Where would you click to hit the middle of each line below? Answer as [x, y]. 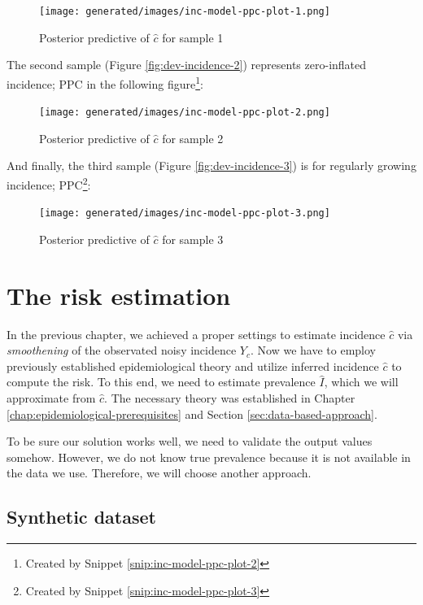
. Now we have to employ [313, 350]
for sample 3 [193, 239]
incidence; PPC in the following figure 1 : [105, 82]
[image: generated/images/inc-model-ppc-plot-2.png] [185, 113]
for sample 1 [193, 37]
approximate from [51, 397]
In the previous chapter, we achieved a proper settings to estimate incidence [196, 334]
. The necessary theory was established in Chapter [230, 397]
